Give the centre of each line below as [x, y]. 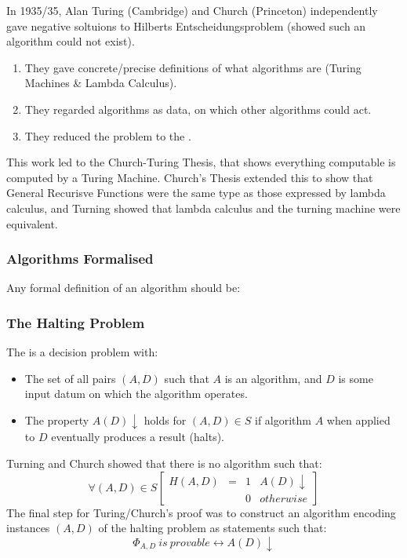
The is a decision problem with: [82, 352]
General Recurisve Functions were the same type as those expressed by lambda [196, 193]
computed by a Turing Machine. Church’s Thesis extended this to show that [190, 177]
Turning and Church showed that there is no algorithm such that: [164, 463]
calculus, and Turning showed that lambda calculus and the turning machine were [203, 208]
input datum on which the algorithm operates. [136, 394]
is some [356, 378]
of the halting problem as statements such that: [213, 528]
